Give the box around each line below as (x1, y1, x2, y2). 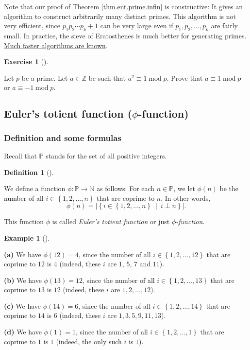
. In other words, (161, 192, 211, 203)
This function (4, 216, 44, 227)
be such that (88, 72, 126, 83)
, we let (173, 183, 195, 193)
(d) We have (4, 327, 42, 337)
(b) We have (4, 275, 42, 285)
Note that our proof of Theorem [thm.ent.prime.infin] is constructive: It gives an (4, 1, 243, 11)
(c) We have (4, 300, 41, 311)
